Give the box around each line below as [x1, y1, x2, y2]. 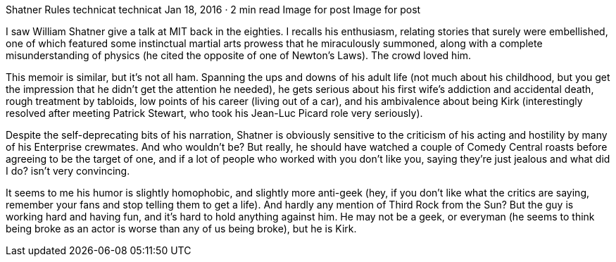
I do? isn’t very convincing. [6, 165, 130, 177]
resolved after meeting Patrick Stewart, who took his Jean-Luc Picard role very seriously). [6, 107, 423, 119]
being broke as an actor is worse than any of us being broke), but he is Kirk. [6, 223, 357, 235]
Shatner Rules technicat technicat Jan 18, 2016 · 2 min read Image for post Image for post [6, 4, 421, 15]
